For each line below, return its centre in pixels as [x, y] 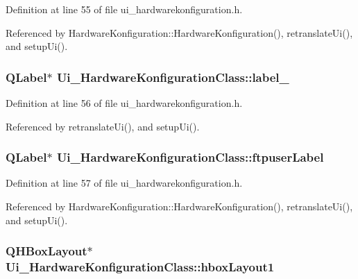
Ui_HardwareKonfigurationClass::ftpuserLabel [190, 157]
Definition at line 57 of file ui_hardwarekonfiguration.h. [124, 183]
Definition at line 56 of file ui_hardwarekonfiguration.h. [124, 103]
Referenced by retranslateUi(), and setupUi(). [103, 126]
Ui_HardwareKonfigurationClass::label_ [173, 77]
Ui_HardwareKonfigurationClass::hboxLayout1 [140, 267]
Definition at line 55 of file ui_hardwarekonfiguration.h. [124, 9]
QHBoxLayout [46, 251]
